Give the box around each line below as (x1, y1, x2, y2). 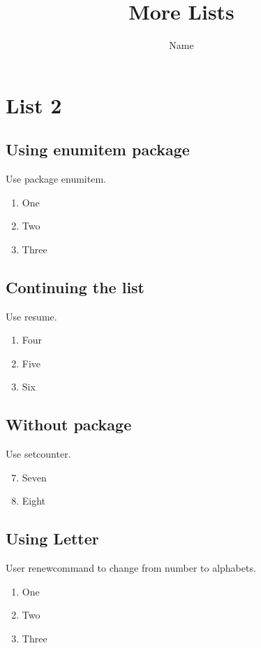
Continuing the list (6, 276, 144, 297)
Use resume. (6, 309, 57, 323)
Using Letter (6, 528, 99, 549)
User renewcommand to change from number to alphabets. (6, 561, 256, 575)
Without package (6, 414, 132, 435)
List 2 (6, 90, 62, 119)
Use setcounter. (6, 446, 71, 461)
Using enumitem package (6, 139, 190, 160)
